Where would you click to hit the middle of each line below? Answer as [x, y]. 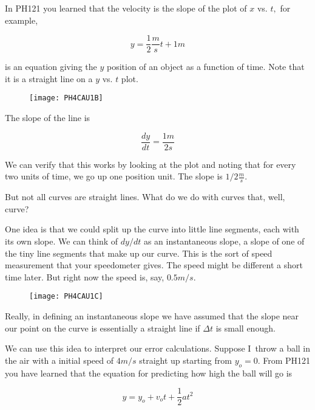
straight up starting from [185, 360]
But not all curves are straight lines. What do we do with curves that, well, [145, 197]
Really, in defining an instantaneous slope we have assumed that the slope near [152, 315]
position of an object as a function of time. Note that [205, 67]
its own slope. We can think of [62, 241]
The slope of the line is [48, 118]
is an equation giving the [51, 67]
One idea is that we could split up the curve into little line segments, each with [152, 229]
